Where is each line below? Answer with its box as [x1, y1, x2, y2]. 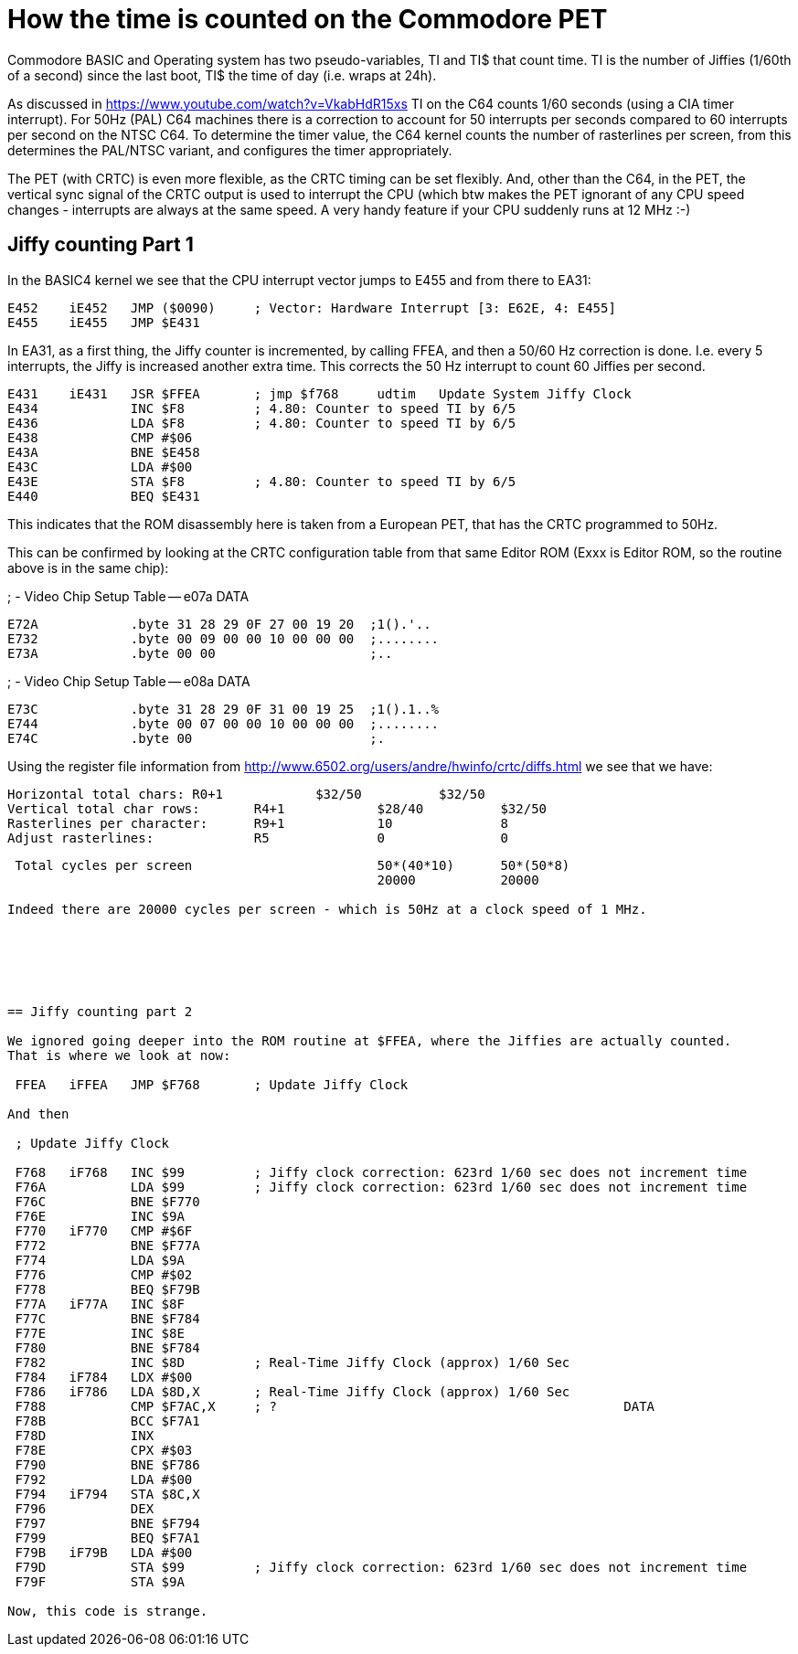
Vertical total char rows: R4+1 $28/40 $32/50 [7, 800, 548, 816]
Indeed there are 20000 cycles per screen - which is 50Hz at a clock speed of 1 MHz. [7, 901, 647, 917]
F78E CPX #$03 [15, 1442, 193, 1458]
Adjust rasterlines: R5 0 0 [7, 830, 508, 845]
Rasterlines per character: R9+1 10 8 [7, 815, 508, 831]
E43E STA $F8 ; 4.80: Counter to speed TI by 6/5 [7, 473, 516, 489]
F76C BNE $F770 [15, 1193, 200, 1209]
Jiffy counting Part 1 [7, 233, 194, 257]
